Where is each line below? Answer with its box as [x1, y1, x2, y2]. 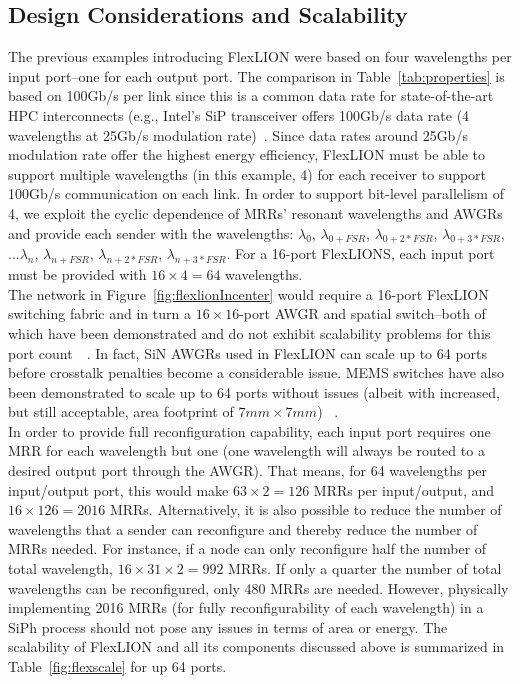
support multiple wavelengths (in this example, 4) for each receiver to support [8, 163, 487, 184]
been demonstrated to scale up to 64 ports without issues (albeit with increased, [8, 381, 500, 402]
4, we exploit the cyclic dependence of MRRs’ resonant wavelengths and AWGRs [8, 202, 503, 223]
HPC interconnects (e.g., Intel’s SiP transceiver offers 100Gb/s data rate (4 [8, 104, 470, 125]
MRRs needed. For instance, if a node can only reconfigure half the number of [8, 538, 487, 559]
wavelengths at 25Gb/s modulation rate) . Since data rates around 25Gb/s [8, 124, 468, 145]
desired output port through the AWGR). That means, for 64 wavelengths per [8, 460, 488, 481]
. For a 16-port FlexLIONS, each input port [226, 243, 495, 264]
